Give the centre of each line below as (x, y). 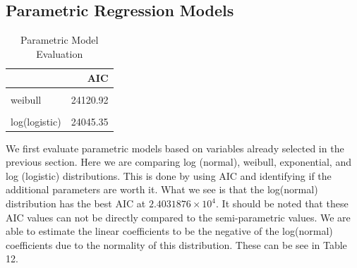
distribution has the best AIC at (76, 203)
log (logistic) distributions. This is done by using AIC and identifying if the (169, 175)
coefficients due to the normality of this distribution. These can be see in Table (176, 244)
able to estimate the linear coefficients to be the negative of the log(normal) (169, 231)
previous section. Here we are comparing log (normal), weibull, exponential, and (178, 162)
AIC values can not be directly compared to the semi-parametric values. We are (178, 217)
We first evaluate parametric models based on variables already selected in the (175, 148)
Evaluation (60, 53)
